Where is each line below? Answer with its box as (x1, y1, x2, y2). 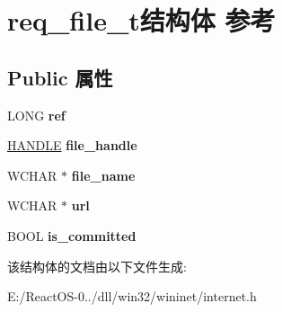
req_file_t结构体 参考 (7, 2, 276, 39)
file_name (71, 165, 136, 184)
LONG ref (7, 105, 66, 124)
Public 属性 (7, 63, 113, 91)
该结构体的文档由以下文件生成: (7, 256, 187, 275)
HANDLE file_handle (7, 136, 137, 155)
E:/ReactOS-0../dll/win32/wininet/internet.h (7, 287, 257, 306)
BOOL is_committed (7, 226, 137, 245)
